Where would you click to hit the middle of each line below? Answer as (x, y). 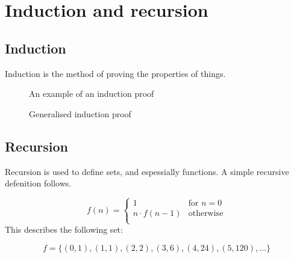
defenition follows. (38, 183)
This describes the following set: (64, 229)
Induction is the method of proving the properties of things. (115, 73)
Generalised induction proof (80, 113)
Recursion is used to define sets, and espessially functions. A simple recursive (147, 171)
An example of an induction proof (92, 94)
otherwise (206, 214)
